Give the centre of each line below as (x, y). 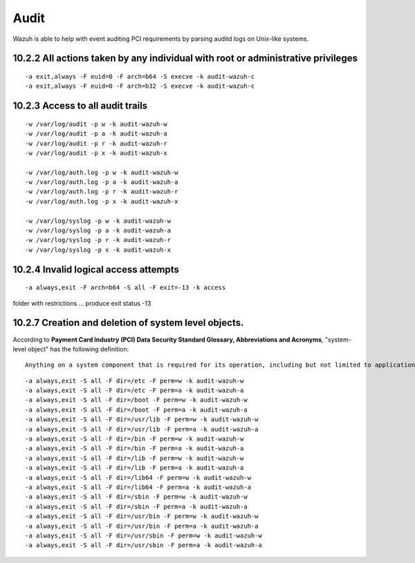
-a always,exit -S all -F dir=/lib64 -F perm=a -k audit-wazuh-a (138, 487)
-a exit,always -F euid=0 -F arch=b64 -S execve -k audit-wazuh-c (140, 76)
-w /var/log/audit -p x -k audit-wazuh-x (96, 153)
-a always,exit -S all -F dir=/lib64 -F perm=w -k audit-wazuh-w (138, 478)
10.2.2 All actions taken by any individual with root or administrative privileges (185, 58)
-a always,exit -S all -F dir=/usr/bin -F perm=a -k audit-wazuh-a (142, 526)
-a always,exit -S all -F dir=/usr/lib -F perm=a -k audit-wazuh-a (142, 429)
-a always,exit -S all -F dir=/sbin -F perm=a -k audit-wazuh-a (137, 506)
